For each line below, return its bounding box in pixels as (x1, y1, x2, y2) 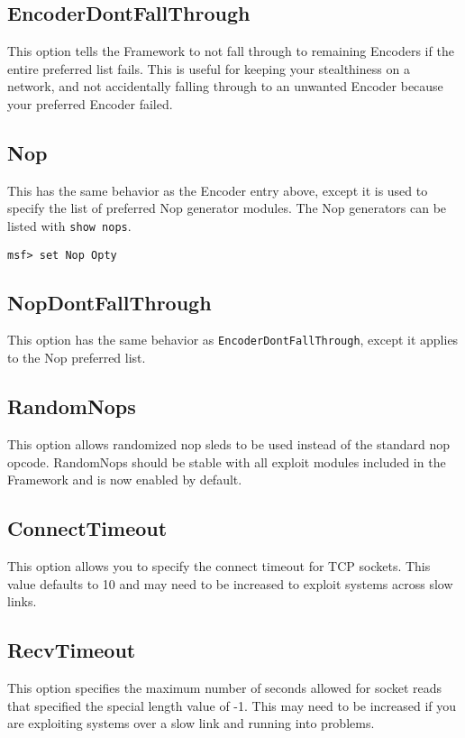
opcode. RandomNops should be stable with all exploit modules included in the (7, 452, 446, 471)
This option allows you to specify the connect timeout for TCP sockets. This (7, 556, 431, 575)
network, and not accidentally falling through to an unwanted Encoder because (7, 77, 443, 96)
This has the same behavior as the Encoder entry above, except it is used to (7, 180, 428, 199)
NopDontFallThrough (7, 288, 212, 316)
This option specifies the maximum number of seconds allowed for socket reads (7, 678, 442, 696)
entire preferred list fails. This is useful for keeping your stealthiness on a (7, 59, 410, 78)
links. (7, 592, 37, 611)
